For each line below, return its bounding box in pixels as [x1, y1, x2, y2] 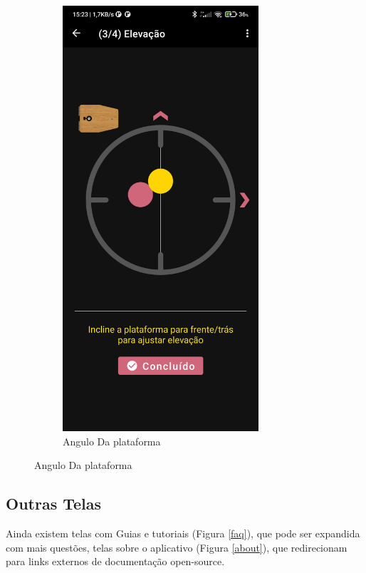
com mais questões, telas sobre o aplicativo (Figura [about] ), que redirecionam [6, 540, 347, 554]
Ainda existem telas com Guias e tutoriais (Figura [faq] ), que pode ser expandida [6, 526, 360, 540]
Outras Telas [6, 492, 102, 515]
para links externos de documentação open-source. [6, 554, 225, 569]
